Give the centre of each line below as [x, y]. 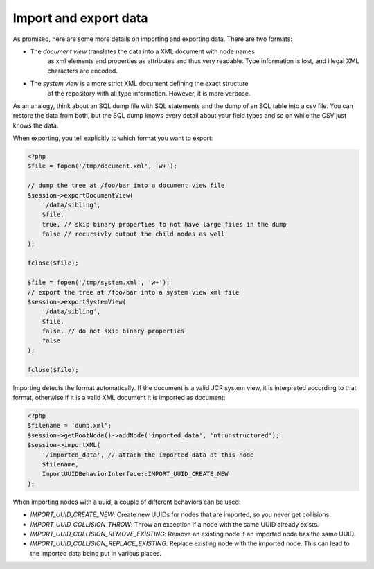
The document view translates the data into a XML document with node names [143, 51]
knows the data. [36, 125]
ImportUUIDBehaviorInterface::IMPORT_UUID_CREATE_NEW [135, 474]
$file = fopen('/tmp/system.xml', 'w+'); [99, 283]
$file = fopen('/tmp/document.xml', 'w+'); [103, 166]
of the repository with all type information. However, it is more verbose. [149, 93]
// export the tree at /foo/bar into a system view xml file [133, 292]
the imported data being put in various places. [96, 553]
